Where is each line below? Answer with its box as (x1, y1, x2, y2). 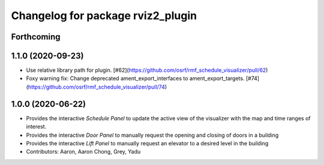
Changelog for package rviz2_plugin (11, 9, 197, 22)
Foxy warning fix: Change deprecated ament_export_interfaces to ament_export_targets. (26, 75, 245, 82)
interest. (26, 123, 47, 130)
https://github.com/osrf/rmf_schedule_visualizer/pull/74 (28, 83, 165, 90)
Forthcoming (11, 32, 61, 42)
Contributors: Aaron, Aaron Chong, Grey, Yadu (26, 148, 141, 155)
